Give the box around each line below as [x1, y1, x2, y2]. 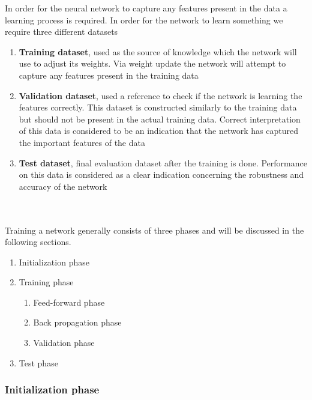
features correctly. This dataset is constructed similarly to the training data [19, 101, 297, 114]
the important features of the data [19, 136, 145, 148]
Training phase [19, 276, 74, 288]
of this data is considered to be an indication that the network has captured [19, 124, 298, 137]
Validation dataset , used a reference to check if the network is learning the [19, 89, 302, 102]
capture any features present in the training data [19, 68, 199, 81]
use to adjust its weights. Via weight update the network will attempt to [19, 57, 286, 70]
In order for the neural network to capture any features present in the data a [5, 2, 287, 14]
